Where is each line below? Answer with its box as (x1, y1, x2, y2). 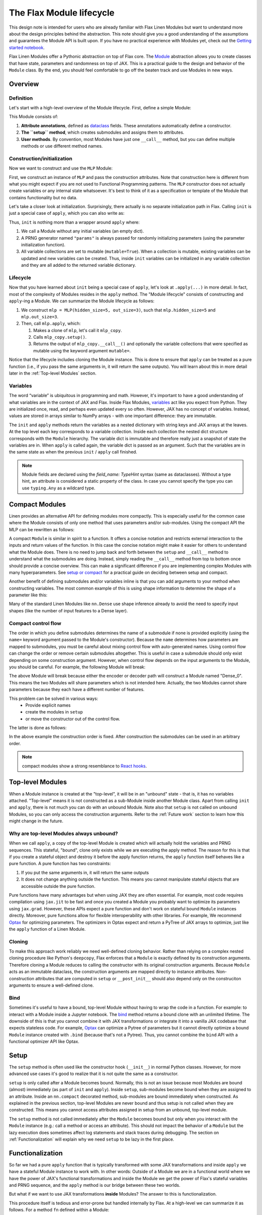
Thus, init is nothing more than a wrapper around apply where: (9, 219, 140, 225)
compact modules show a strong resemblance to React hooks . (22, 763, 147, 769)
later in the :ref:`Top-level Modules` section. (9, 370, 97, 376)
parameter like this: (9, 592, 48, 598)
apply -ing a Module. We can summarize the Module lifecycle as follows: (9, 298, 155, 304)
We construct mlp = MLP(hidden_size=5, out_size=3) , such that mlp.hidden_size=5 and (21, 307, 216, 313)
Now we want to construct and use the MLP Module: (9, 165, 113, 171)
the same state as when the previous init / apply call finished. (9, 449, 138, 455)
